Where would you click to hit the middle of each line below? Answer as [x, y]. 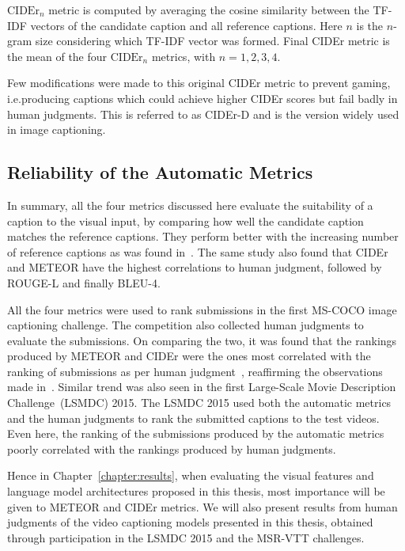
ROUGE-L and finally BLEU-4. [84, 282]
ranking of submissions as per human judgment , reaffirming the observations [195, 371]
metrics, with [184, 56]
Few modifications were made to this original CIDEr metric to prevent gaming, [199, 83]
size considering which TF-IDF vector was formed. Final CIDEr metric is [212, 41]
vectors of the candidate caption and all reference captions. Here [186, 25]
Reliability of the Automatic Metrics [160, 172]
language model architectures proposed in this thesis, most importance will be [196, 491]
